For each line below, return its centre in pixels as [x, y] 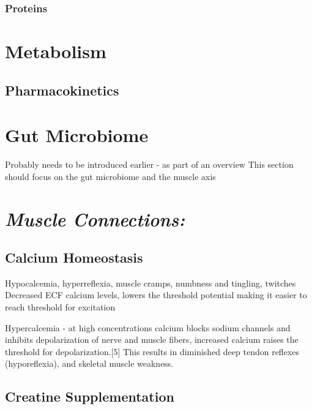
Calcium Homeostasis [74, 257]
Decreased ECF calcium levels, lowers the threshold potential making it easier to [156, 295]
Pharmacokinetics [62, 90]
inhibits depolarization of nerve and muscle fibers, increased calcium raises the [152, 340]
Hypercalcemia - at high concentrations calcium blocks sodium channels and [148, 327]
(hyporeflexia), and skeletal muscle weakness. [89, 363]
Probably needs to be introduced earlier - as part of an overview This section [149, 164]
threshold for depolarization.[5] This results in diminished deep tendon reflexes [152, 351]
